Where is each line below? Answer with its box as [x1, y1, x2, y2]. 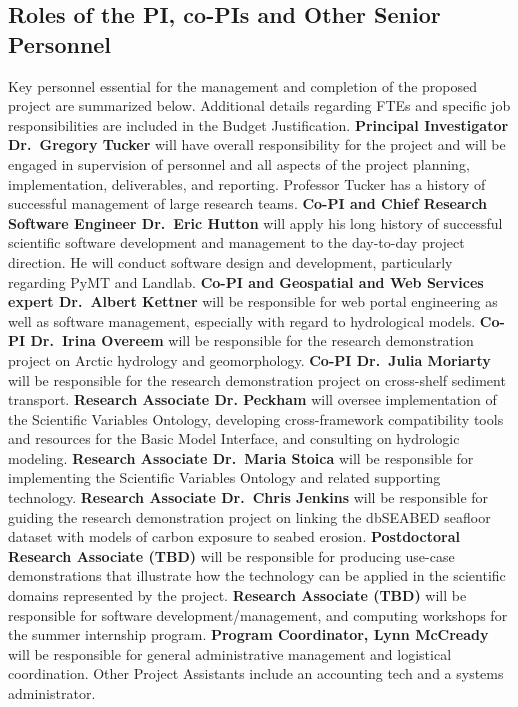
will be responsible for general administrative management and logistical [8, 643, 452, 664]
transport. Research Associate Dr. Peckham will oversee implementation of [8, 389, 497, 410]
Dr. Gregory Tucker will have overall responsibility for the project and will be [8, 134, 506, 155]
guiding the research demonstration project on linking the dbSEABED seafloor [8, 506, 491, 527]
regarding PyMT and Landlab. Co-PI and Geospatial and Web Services [8, 271, 484, 292]
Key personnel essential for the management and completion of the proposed [8, 75, 478, 96]
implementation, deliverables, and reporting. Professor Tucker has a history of [8, 173, 486, 194]
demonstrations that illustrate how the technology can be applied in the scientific [8, 565, 506, 586]
